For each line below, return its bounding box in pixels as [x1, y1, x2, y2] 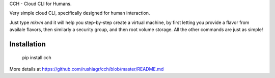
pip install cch [22, 54, 52, 61]
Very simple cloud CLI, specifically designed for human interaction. [9, 10, 150, 16]
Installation [9, 40, 46, 48]
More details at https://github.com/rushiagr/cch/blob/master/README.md [9, 66, 164, 72]
